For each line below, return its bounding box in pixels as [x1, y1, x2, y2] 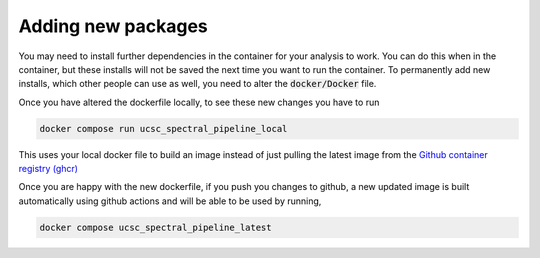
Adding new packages [18, 15, 209, 37]
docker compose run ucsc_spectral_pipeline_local [39, 123, 288, 134]
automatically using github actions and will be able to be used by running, [18, 195, 322, 207]
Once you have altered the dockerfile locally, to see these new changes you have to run [18, 96, 380, 108]
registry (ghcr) [18, 163, 79, 175]
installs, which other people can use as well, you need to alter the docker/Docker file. [18, 78, 377, 90]
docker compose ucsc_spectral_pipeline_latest [39, 221, 272, 233]
